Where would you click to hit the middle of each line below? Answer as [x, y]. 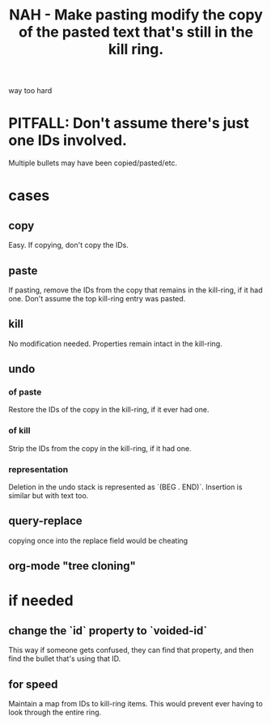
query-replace [45, 521]
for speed [33, 684]
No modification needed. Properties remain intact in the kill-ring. [115, 343]
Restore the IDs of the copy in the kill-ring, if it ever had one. [109, 410]
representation [38, 469]
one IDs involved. [68, 141]
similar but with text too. [49, 496]
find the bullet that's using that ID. [65, 659]
